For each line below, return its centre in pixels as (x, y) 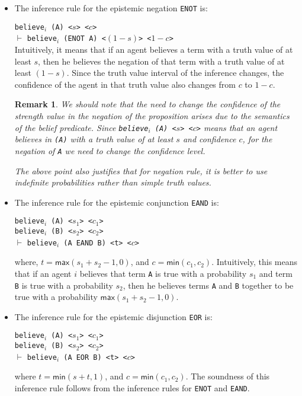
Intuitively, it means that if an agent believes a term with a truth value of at (154, 49)
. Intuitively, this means (254, 262)
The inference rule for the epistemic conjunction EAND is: (117, 202)
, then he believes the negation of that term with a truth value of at (161, 61)
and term (276, 273)
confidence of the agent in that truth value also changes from (125, 84)
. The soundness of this (228, 376)
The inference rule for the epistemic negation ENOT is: (111, 8)
